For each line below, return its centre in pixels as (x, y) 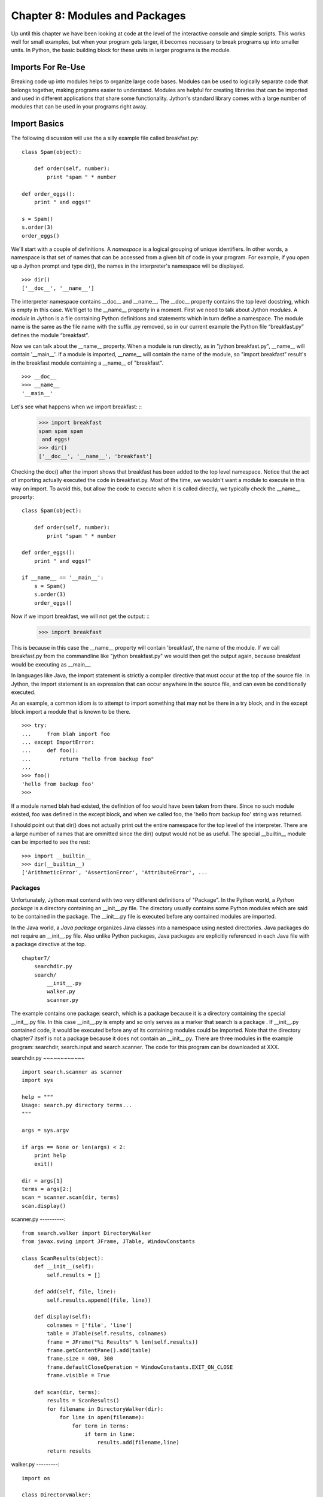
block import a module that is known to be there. (71, 711)
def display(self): (63, 1317)
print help (50, 1155)
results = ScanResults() (83, 1401)
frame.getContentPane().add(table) (99, 1351)
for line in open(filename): (102, 1417)
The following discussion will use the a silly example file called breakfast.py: (105, 138)
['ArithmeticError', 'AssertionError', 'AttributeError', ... (115, 872)
